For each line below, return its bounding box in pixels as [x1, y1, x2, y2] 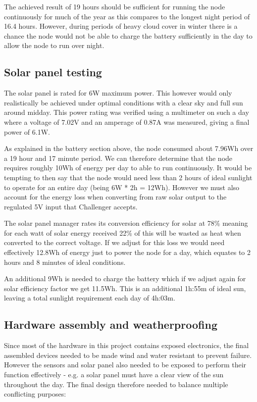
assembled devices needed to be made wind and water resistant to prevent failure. [4, 350, 252, 360]
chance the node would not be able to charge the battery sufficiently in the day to [4, 30, 253, 41]
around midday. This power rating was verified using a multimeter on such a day [4, 107, 249, 117]
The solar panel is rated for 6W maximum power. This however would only [4, 88, 232, 98]
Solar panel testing [4, 64, 102, 80]
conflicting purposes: [4, 389, 66, 399]
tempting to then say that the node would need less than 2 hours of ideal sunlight [4, 172, 253, 182]
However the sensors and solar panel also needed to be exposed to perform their [4, 359, 247, 370]
